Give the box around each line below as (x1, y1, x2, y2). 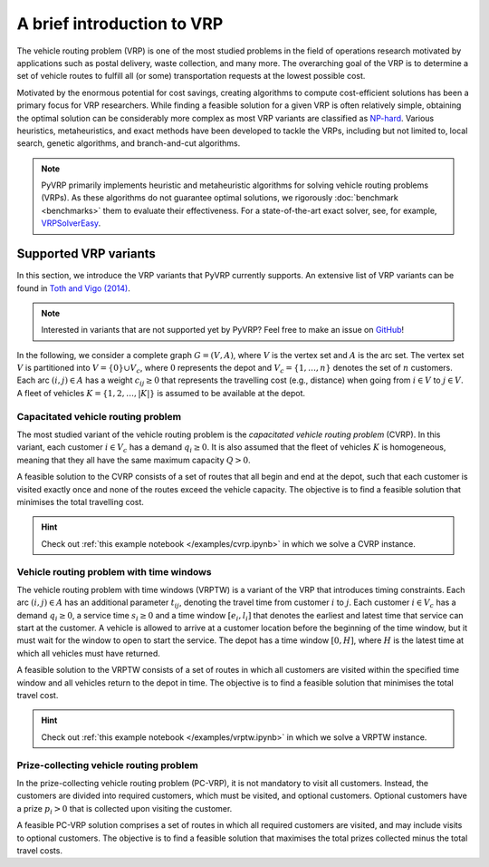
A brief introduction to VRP (16, 14, 224, 34)
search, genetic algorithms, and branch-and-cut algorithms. (16, 138, 241, 149)
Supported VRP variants (16, 246, 156, 262)
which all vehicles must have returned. (16, 648, 160, 658)
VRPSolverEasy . (41, 218, 101, 229)
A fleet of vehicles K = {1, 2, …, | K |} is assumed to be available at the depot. (16, 387, 306, 398)
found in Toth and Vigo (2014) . (16, 282, 130, 294)
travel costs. (16, 844, 63, 856)
